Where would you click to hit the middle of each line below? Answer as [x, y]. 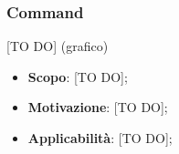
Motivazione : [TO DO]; [98, 107]
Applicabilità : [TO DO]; [100, 138]
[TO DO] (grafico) [58, 46]
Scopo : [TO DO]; [78, 76]
